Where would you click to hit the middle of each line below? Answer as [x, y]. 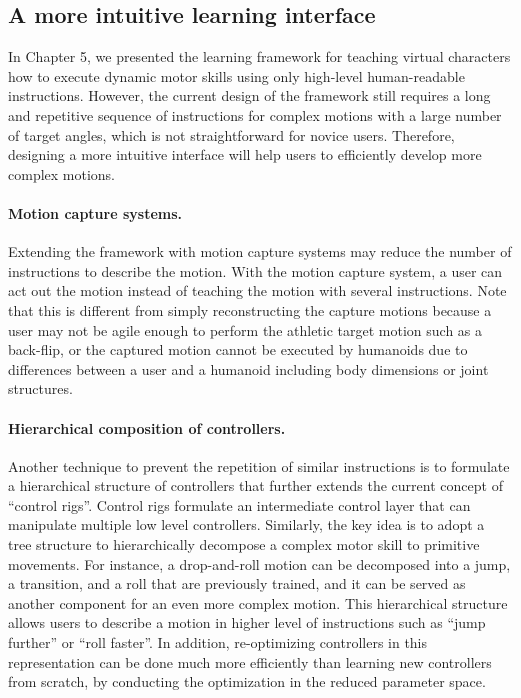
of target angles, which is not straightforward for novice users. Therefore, [231, 134]
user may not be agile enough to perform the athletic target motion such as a [245, 329]
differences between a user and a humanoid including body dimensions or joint [248, 368]
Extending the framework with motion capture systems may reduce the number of [260, 251]
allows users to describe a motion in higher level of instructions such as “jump [247, 622]
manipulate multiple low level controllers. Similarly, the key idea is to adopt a [246, 524]
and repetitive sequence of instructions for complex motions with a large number [255, 114]
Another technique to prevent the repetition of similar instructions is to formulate [259, 465]
